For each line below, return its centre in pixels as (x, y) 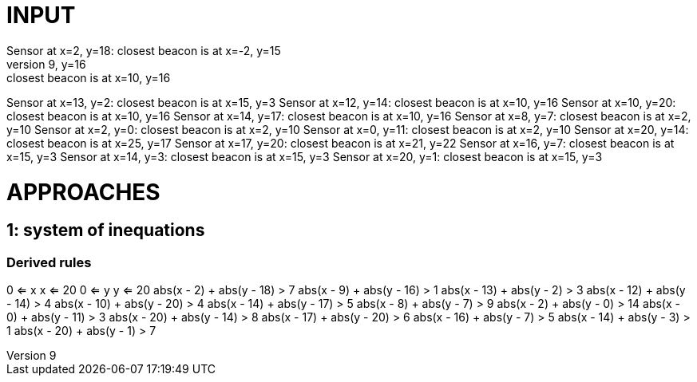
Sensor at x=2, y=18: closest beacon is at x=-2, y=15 (144, 50)
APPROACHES (83, 192)
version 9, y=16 (46, 64)
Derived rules (49, 262)
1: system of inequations (106, 230)
